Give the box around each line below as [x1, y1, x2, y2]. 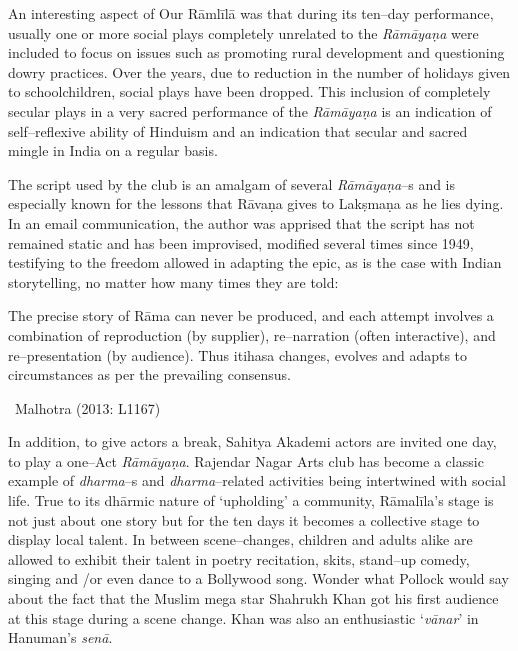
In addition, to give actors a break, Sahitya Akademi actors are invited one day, [8, 431, 497, 452]
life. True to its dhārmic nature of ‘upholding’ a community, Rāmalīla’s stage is [8, 490, 494, 511]
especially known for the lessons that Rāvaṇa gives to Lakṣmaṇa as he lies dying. [8, 193, 504, 214]
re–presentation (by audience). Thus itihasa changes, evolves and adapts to [8, 344, 468, 365]
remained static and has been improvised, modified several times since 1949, [8, 232, 474, 253]
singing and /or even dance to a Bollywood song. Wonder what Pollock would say [8, 568, 509, 589]
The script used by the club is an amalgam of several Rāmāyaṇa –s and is [8, 173, 456, 194]
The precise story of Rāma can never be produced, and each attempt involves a [8, 305, 494, 326]
